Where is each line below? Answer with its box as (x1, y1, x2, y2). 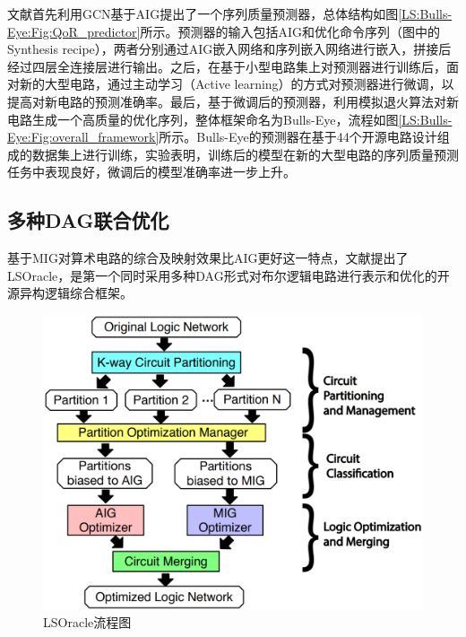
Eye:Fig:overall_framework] (7, 127, 160, 146)
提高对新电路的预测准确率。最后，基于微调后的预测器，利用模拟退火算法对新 (7, 92, 459, 110)
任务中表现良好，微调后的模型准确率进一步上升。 (7, 162, 296, 181)
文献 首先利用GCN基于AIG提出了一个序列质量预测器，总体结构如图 (7, 4, 399, 22)
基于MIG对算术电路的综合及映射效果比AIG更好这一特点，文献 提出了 (7, 249, 409, 267)
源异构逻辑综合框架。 (7, 284, 133, 302)
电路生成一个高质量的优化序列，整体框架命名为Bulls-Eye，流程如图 (7, 109, 399, 128)
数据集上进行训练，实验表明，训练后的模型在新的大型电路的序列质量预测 (31, 144, 459, 163)
